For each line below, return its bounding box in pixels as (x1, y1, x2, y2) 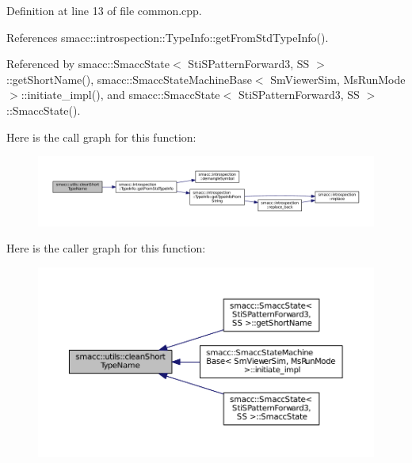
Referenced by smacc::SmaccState (6, 55, 170, 72)
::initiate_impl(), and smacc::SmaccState (21, 86, 220, 103)
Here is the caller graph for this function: (6, 240, 206, 256)
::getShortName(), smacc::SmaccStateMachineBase (6, 70, 252, 87)
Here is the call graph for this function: (6, 128, 196, 145)
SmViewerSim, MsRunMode (270, 70, 406, 87)
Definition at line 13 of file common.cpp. (6, 2, 202, 18)
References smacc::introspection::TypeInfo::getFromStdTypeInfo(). (6, 28, 329, 45)
